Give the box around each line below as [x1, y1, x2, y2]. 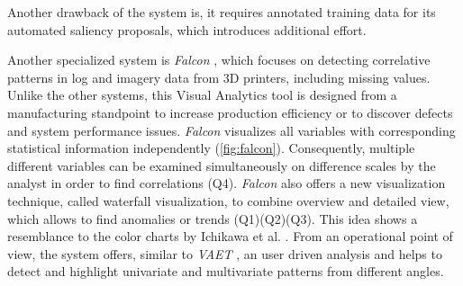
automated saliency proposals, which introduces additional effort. [7, 20, 367, 39]
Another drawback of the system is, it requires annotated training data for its [7, 3, 436, 21]
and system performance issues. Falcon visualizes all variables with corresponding [7, 121, 456, 139]
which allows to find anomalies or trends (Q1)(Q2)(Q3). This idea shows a [7, 209, 418, 228]
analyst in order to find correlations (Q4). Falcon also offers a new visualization [7, 174, 446, 192]
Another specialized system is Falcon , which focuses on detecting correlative [7, 50, 431, 69]
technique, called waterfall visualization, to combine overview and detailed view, [7, 191, 449, 210]
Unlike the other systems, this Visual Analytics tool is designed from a [7, 85, 397, 104]
